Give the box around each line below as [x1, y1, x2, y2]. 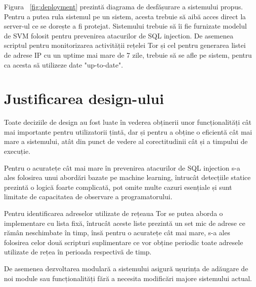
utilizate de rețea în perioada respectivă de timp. [4, 247, 152, 257]
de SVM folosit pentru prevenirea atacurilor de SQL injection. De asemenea [4, 30, 233, 40]
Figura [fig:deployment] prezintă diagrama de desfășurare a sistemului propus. [4, 1, 243, 11]
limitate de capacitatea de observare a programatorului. [4, 191, 172, 202]
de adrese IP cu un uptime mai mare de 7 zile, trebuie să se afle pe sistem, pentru [4, 49, 252, 60]
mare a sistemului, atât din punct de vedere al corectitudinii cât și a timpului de [4, 136, 248, 146]
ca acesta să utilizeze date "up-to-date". [4, 59, 123, 70]
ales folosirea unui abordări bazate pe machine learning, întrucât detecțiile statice [4, 172, 251, 182]
